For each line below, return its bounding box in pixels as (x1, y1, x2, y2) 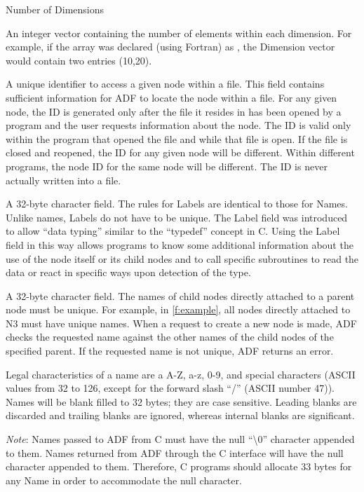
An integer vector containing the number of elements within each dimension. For (6, 25, 352, 40)
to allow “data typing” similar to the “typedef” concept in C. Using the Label (6, 224, 340, 238)
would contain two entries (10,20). (6, 53, 152, 67)
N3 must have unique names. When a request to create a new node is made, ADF (6, 315, 357, 330)
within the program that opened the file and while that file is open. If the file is (6, 131, 348, 146)
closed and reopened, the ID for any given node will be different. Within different (6, 145, 355, 160)
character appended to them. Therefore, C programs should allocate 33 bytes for (6, 459, 352, 474)
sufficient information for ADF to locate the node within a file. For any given (6, 90, 337, 104)
